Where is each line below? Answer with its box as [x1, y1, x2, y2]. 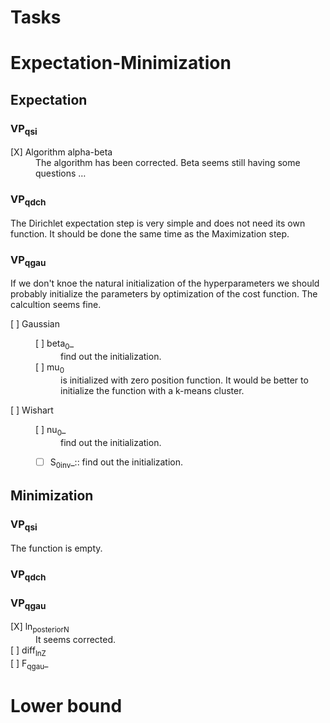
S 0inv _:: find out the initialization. [49, 456, 184, 470]
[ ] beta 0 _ [35, 337, 75, 352]
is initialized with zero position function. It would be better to [60, 374, 309, 386]
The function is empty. [10, 542, 103, 554]
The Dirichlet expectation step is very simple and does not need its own [10, 217, 306, 229]
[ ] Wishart [10, 404, 54, 416]
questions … [35, 167, 87, 180]
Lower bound [10, 694, 123, 717]
